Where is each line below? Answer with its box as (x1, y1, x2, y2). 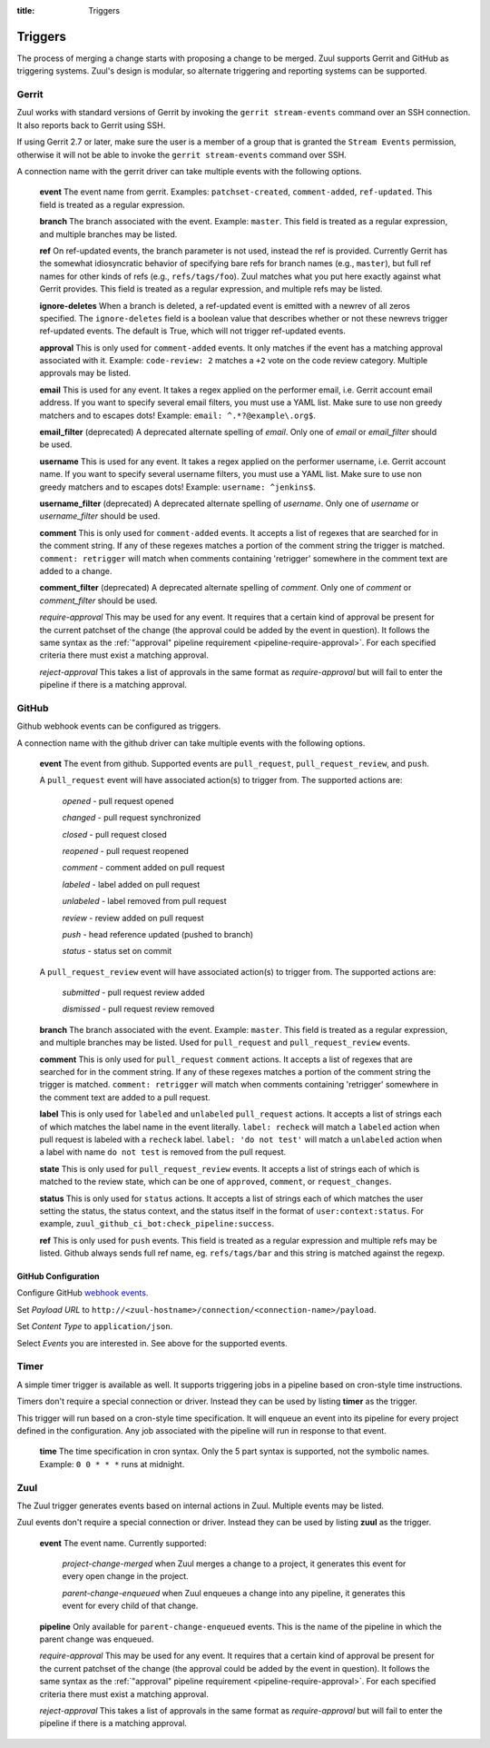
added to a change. (39, 565, 113, 576)
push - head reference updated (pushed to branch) (62, 929, 254, 939)
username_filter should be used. (39, 511, 161, 521)
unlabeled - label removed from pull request (62, 896, 227, 907)
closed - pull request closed (62, 829, 167, 839)
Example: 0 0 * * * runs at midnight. (39, 1458, 185, 1469)
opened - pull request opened (62, 795, 174, 806)
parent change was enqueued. (39, 1634, 154, 1644)
